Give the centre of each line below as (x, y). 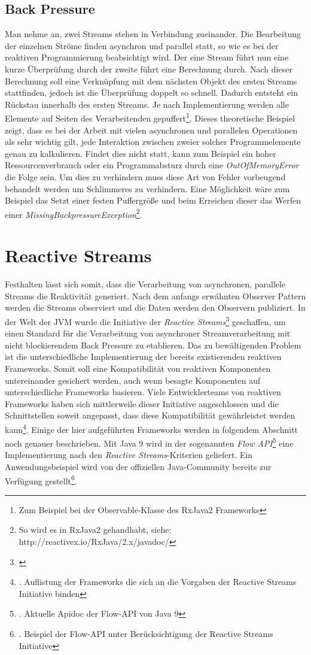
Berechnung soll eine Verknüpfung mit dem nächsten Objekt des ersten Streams (151, 81)
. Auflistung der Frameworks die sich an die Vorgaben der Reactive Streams (158, 582)
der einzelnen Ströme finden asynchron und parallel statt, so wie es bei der (142, 45)
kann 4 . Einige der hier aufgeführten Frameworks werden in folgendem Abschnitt (152, 428)
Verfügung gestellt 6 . (41, 480)
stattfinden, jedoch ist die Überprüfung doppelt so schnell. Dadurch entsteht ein (151, 93)
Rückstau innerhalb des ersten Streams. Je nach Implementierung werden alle (147, 104)
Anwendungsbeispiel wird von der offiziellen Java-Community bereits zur (138, 467)
